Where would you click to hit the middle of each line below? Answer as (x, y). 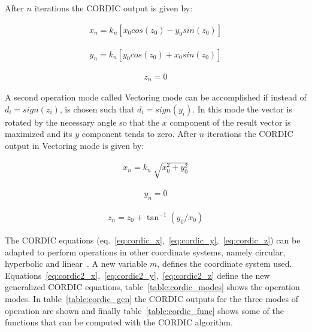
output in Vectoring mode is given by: (75, 145)
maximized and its (39, 134)
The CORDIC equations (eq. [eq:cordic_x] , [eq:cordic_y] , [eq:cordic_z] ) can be (153, 240)
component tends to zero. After (139, 134)
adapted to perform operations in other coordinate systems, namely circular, (145, 252)
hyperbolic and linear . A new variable (76, 264)
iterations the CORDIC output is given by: (113, 8)
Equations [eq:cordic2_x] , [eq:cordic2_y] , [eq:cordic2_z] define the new (137, 275)
